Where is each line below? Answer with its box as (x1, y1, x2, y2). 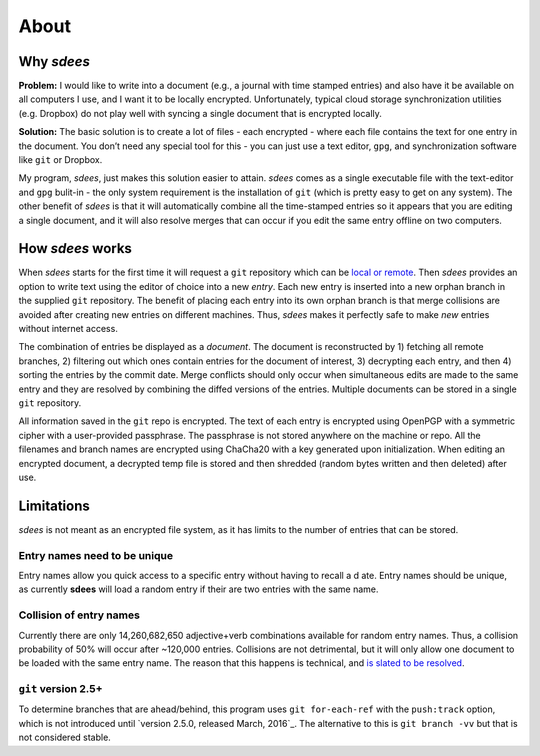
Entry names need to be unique (18, 548, 174, 562)
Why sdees (18, 53, 90, 70)
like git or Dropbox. (18, 154, 103, 166)
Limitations (18, 497, 90, 514)
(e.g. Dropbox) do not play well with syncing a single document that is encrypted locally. (18, 107, 382, 119)
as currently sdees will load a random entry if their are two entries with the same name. (18, 583, 379, 595)
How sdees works (18, 240, 132, 257)
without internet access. (18, 323, 119, 335)
